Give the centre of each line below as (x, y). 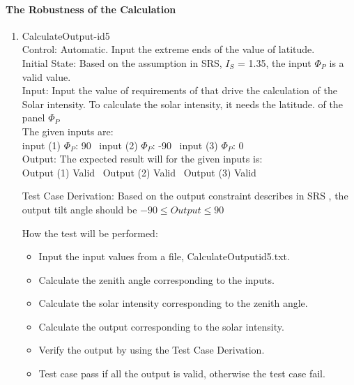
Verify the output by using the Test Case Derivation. (152, 350)
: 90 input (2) (107, 145)
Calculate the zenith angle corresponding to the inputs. (156, 279)
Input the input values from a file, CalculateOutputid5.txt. (164, 256)
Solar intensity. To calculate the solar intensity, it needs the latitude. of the (182, 104)
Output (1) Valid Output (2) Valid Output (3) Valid (139, 172)
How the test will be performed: (90, 233)
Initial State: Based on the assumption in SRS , (122, 62)
